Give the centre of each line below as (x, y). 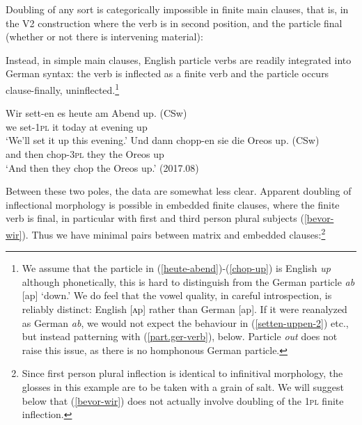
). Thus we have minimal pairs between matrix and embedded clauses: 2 (174, 233)
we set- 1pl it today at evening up (77, 126)
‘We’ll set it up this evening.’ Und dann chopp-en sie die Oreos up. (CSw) (163, 140)
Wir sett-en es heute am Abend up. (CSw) (96, 113)
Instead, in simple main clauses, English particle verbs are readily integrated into (179, 59)
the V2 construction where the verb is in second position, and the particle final (174, 23)
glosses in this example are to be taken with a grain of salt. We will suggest (183, 386)
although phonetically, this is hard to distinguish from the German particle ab (188, 281)
